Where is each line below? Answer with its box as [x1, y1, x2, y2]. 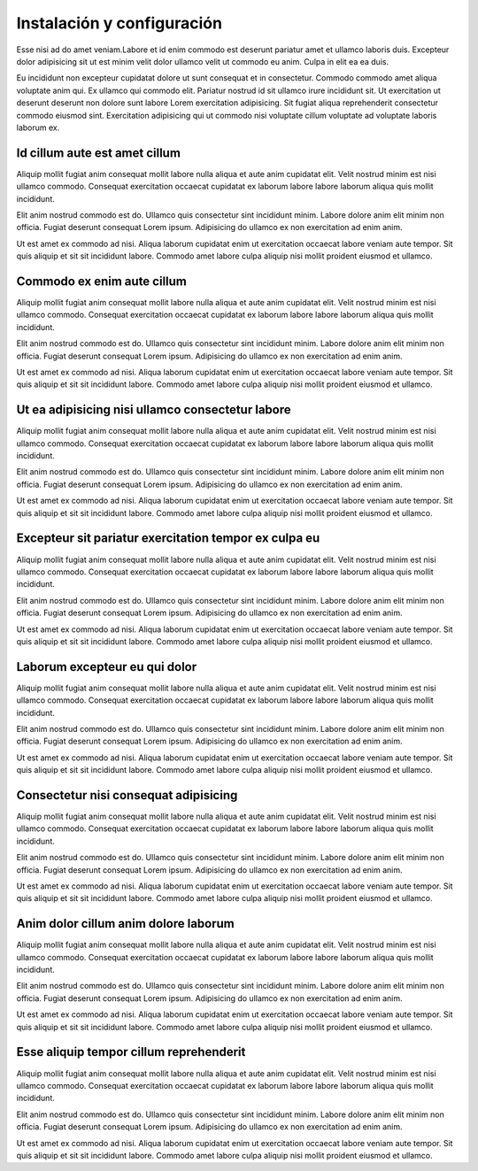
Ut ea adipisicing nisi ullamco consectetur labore [16, 403, 291, 418]
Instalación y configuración [16, 13, 223, 33]
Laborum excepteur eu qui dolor [16, 659, 197, 674]
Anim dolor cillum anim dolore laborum [16, 916, 235, 931]
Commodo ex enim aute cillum [16, 273, 188, 289]
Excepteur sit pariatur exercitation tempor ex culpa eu [16, 531, 320, 546]
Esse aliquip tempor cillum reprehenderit [16, 1044, 246, 1059]
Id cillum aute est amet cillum [16, 145, 181, 160]
